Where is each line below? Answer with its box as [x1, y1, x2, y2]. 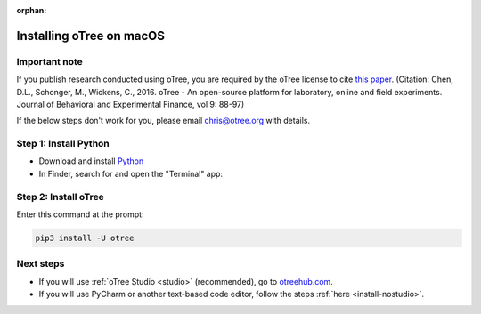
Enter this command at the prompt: [16, 209, 144, 220]
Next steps [16, 258, 65, 270]
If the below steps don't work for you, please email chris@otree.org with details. [16, 116, 311, 126]
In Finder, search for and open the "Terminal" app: [38, 168, 223, 179]
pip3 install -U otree [35, 232, 135, 243]
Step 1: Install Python [16, 138, 110, 150]
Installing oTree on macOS [16, 28, 165, 44]
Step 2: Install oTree [16, 190, 104, 203]
